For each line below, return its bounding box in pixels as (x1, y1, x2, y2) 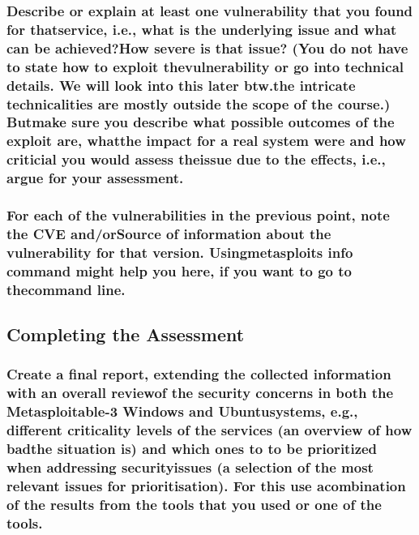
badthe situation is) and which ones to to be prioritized (6, 439, 378, 459)
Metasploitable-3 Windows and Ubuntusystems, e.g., (6, 401, 358, 422)
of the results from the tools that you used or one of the (6, 494, 382, 514)
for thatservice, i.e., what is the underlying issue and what (6, 19, 397, 39)
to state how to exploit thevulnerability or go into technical (6, 56, 404, 76)
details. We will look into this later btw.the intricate (6, 75, 356, 95)
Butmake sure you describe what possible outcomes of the (6, 112, 395, 132)
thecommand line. (6, 279, 126, 299)
